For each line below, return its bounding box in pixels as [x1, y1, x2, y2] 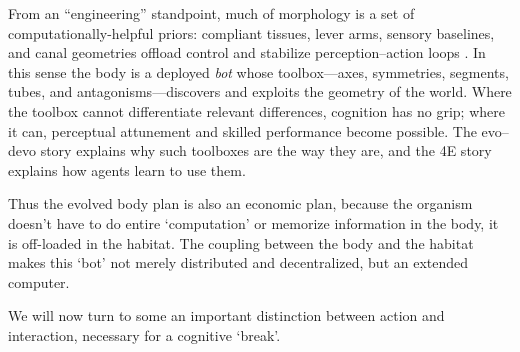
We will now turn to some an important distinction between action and [8, 305, 445, 326]
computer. [8, 271, 70, 292]
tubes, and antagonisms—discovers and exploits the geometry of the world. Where [8, 81, 512, 102]
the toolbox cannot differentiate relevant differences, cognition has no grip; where [8, 100, 505, 121]
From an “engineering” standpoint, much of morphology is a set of [8, 3, 415, 23]
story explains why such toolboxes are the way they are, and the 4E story [40, 140, 492, 161]
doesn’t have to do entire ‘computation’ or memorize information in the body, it [8, 212, 499, 233]
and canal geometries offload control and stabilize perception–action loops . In [8, 42, 486, 63]
